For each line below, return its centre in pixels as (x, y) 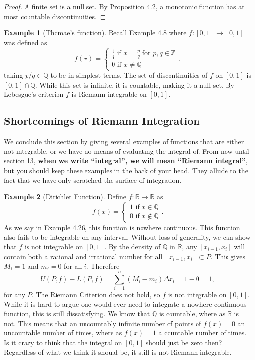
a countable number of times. (202, 333)
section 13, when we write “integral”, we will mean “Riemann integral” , (126, 161)
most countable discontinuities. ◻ (55, 16)
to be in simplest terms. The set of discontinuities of (129, 75)
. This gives (228, 256)
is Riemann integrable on (109, 94)
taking (14, 75)
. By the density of (132, 247)
